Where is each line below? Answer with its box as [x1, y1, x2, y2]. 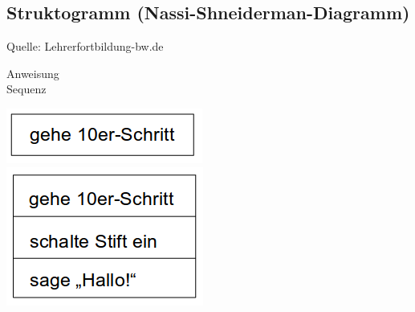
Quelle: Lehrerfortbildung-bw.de [6, 38, 164, 55]
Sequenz [6, 80, 47, 97]
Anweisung [6, 64, 59, 81]
